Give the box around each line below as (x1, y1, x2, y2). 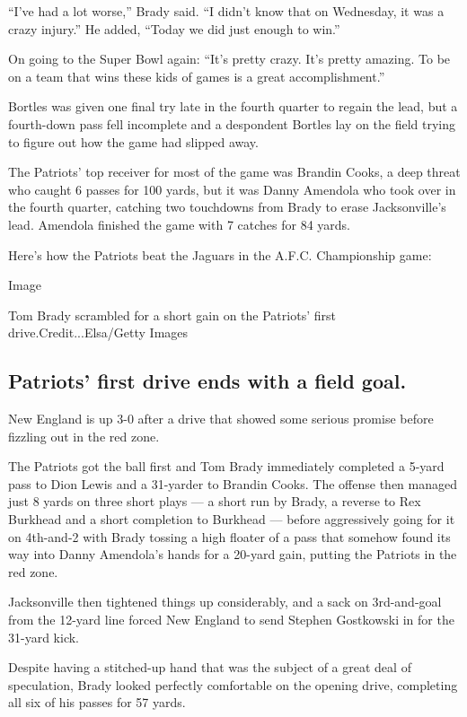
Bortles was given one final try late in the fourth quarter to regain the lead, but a (8, 97, 458, 116)
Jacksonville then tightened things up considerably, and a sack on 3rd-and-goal (8, 592, 442, 611)
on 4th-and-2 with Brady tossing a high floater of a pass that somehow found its (8, 527, 451, 546)
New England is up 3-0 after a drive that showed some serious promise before (8, 409, 434, 428)
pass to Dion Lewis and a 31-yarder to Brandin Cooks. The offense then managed (8, 474, 457, 493)
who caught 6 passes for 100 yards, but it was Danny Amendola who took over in (8, 179, 456, 198)
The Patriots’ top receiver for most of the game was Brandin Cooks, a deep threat (8, 162, 461, 181)
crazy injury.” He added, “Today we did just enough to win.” (8, 19, 340, 38)
